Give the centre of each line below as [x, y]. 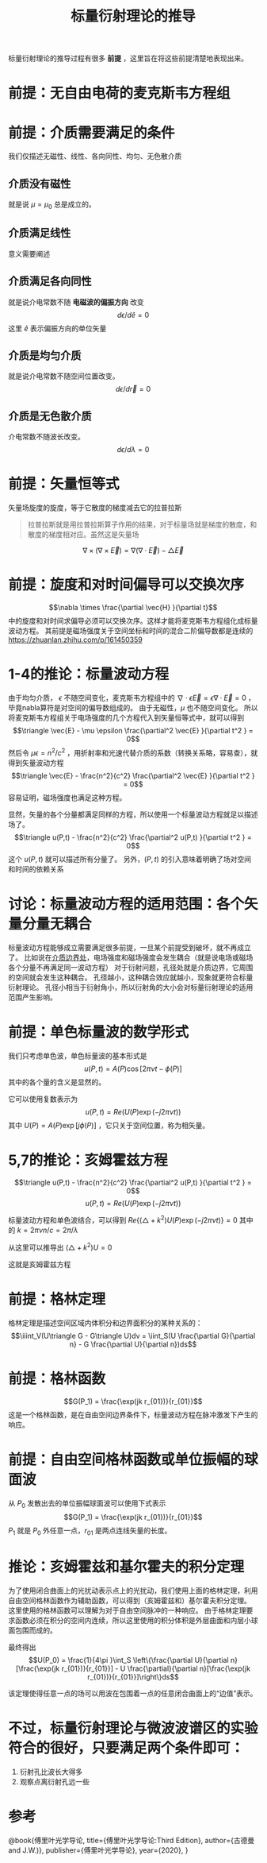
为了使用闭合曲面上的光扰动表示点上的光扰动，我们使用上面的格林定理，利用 [133, 1591]
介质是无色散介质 [50, 416]
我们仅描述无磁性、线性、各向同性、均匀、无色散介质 [95, 157]
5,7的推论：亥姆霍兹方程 [88, 1160]
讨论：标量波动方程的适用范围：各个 [126, 904]
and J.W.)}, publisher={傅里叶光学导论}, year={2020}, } [98, 1850]
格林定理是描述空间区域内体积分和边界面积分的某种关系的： [105, 1323]
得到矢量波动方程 [36, 763]
